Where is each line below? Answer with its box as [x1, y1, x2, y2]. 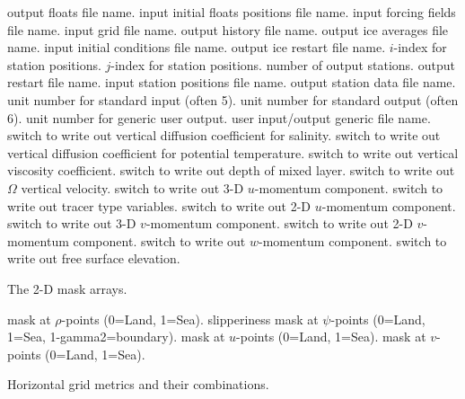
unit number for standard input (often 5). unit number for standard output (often [7, 90, 459, 109]
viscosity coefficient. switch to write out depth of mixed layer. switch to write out [7, 161, 455, 180]
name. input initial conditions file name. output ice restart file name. [7, 38, 386, 57]
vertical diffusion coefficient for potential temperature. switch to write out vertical [7, 143, 459, 162]
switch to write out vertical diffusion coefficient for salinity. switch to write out [7, 126, 441, 145]
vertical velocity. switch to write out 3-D [21, 178, 244, 197]
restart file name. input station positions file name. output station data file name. [7, 73, 456, 92]
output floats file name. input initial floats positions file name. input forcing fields [7, 3, 456, 21]
